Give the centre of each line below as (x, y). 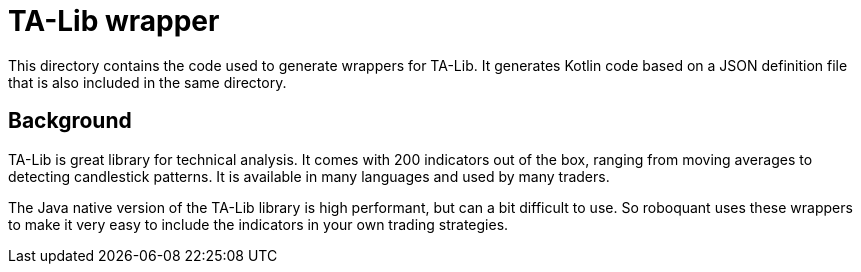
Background (70, 121)
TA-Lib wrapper (114, 21)
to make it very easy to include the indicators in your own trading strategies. (258, 224)
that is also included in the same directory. (147, 82)
